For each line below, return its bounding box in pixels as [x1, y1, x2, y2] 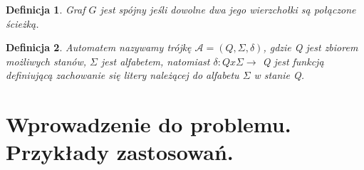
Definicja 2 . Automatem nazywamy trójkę [6, 40, 192, 55]
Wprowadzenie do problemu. [6, 110, 291, 139]
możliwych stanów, [6, 53, 87, 68]
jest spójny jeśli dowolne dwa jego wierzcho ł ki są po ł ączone [100, 2, 356, 16]
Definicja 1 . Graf [6, 2, 85, 16]
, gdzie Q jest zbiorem [263, 40, 358, 55]
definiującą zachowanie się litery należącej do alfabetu [6, 68, 239, 83]
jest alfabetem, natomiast [101, 53, 210, 68]
